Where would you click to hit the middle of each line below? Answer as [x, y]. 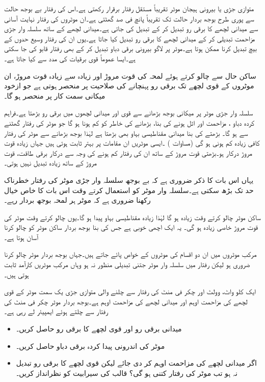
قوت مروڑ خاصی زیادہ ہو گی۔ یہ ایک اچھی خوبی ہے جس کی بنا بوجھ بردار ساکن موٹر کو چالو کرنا [131, 227]
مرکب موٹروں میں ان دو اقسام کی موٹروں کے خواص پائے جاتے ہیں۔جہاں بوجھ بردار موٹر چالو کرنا [130, 254]
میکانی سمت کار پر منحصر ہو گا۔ [55, 95]
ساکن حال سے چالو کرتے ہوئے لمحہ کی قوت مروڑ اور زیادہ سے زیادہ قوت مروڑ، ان [130, 75]
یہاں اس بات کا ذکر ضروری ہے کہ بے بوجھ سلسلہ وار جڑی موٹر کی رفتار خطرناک [129, 180]
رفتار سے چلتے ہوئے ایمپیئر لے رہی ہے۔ [56, 311]
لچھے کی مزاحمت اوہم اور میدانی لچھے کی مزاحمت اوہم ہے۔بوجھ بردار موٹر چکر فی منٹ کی [126, 301]
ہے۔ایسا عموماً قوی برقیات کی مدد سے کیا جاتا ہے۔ [70, 58]
